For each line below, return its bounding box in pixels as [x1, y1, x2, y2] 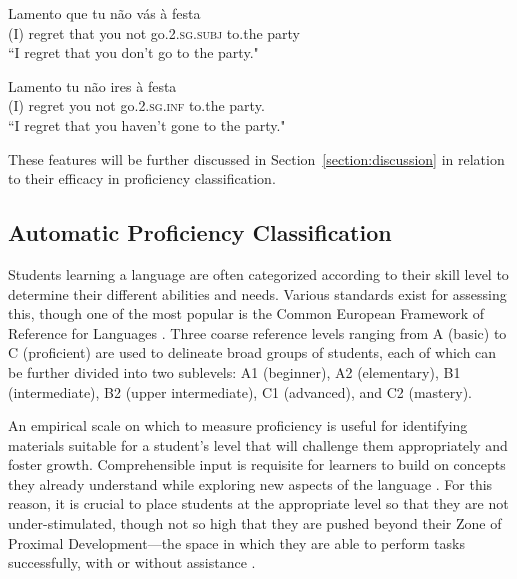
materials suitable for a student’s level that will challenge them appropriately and [8, 434, 508, 455]
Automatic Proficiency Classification [8, 217, 392, 248]
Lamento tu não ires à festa [8, 75, 177, 96]
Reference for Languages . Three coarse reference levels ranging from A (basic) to [8, 322, 507, 343]
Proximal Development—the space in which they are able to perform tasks [8, 532, 465, 553]
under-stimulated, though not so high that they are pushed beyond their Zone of [8, 513, 502, 534]
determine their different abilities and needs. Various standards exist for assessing [8, 283, 507, 304]
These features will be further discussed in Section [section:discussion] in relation [8, 148, 505, 169]
